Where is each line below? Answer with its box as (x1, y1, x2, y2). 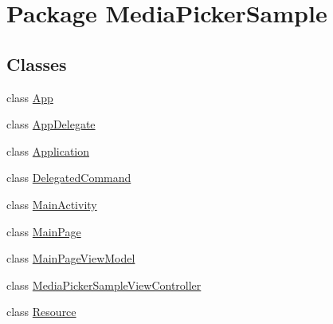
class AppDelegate (6, 116, 96, 132)
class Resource (6, 303, 76, 320)
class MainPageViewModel (6, 250, 135, 267)
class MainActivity (6, 196, 97, 212)
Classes (6, 51, 67, 76)
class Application (6, 142, 90, 159)
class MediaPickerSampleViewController (6, 276, 202, 293)
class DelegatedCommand (6, 169, 131, 186)
